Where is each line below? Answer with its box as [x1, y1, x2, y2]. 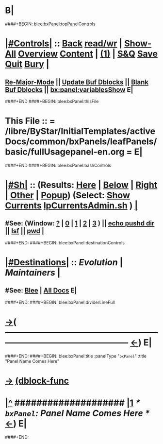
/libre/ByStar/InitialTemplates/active [5, 126, 156, 137]
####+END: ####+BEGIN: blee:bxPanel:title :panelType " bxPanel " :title [5, 353, 147, 359]
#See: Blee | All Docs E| [5, 287, 77, 295]
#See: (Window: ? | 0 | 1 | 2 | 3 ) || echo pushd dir [5, 219, 155, 228]
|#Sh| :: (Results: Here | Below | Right [5, 180, 158, 190]
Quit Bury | [5, 59, 49, 70]
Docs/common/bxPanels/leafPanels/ [5, 136, 157, 147]
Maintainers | [5, 267, 61, 278]
